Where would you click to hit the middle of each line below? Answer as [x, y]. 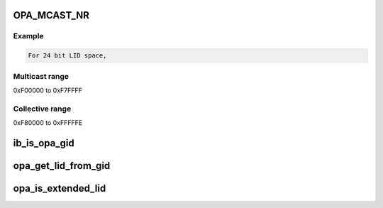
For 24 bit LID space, [67, 56]
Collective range [42, 109]
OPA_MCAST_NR [51, 15]
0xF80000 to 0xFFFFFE [48, 123]
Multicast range [41, 76]
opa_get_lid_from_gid [62, 166]
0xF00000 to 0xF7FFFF [48, 90]
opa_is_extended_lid [60, 188]
